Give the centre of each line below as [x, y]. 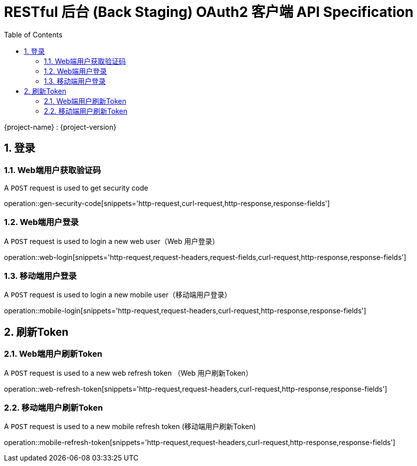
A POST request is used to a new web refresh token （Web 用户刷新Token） [128, 373]
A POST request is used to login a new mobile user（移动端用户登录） [118, 295]
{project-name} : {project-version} [60, 127]
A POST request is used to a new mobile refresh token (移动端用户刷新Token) [130, 427]
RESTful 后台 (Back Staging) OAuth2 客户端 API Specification [209, 12]
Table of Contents [33, 34]
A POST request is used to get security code [76, 188]
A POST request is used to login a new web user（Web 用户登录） [112, 241]
